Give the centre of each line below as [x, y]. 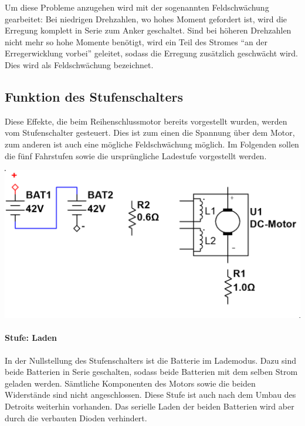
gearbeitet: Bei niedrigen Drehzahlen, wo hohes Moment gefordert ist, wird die [146, 19]
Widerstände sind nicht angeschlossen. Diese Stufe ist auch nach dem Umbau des [150, 395]
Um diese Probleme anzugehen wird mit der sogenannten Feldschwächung [137, 7]
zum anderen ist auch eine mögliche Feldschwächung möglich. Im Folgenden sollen [152, 144]
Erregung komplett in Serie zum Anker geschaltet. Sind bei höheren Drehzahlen [148, 30]
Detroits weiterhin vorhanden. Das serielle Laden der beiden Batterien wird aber [150, 406]
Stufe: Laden [31, 338]
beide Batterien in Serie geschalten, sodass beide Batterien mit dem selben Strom [151, 372]
